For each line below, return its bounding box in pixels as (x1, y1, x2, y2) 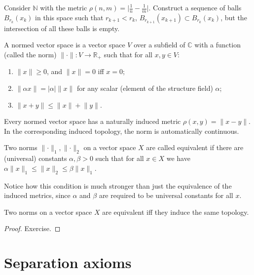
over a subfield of (134, 39, 185, 50)
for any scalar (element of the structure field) (76, 83, 213, 93)
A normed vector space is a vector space (4, 39, 125, 50)
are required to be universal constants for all (99, 190, 233, 200)
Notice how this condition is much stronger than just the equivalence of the (4, 180, 232, 191)
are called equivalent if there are (146, 142, 244, 153)
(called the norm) (4, 49, 57, 60)
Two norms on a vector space (4, 206, 92, 217)
